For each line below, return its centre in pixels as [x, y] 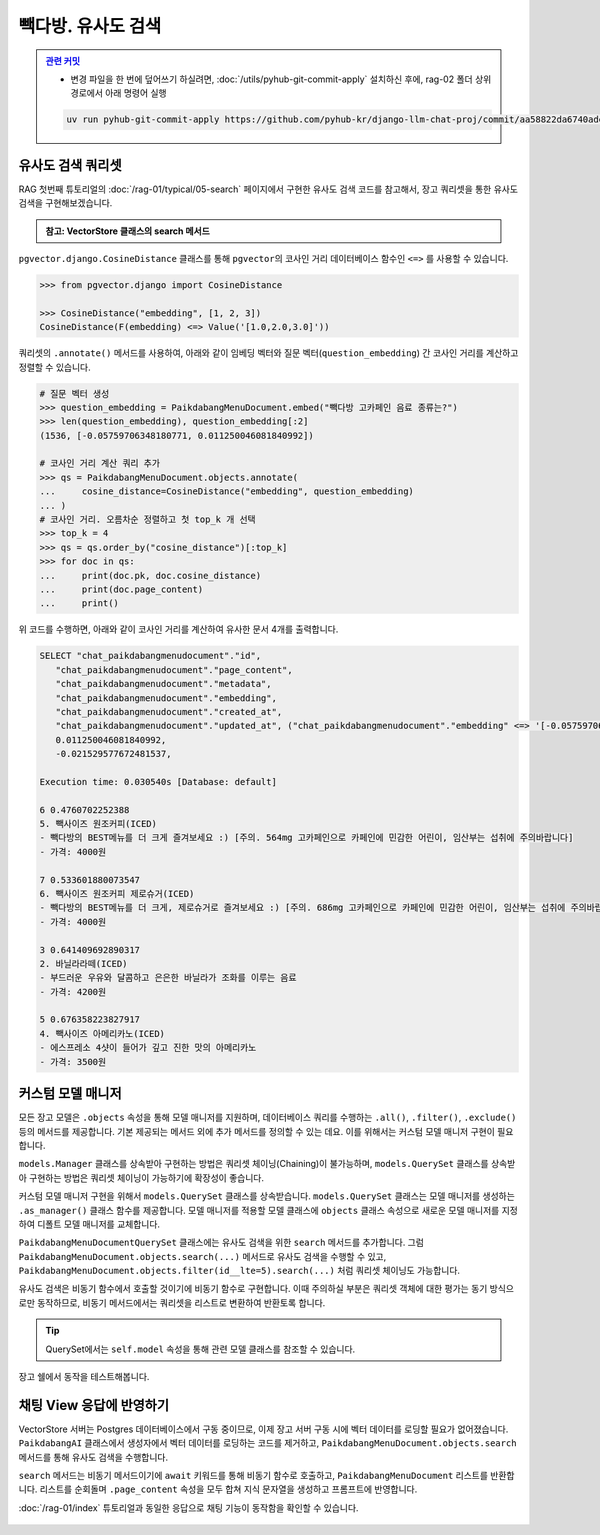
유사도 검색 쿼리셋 [70, 165]
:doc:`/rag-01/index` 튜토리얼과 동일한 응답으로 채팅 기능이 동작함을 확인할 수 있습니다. [188, 1507]
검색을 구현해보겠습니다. [65, 203]
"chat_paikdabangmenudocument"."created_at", [169, 711]
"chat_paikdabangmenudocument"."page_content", [174, 669]
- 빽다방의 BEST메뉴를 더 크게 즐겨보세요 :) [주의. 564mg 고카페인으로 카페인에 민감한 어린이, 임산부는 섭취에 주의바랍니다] [306, 838]
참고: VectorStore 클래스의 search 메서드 [127, 231]
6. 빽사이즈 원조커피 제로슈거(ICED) [117, 893]
